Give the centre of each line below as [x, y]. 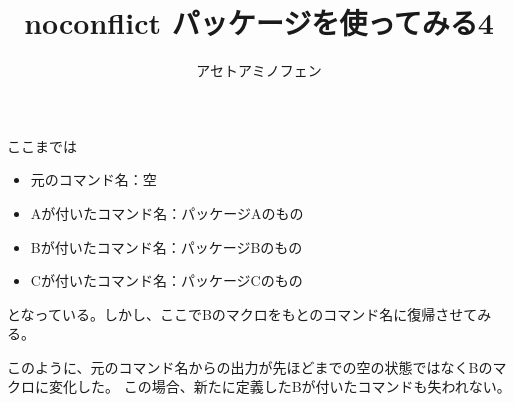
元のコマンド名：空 [93, 179]
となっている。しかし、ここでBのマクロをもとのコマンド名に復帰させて [242, 313]
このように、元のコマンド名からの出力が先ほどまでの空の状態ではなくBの [250, 366]
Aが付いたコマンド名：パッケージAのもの [167, 212]
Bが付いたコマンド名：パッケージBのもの [166, 246]
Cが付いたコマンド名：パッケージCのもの [166, 280]
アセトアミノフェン [259, 70]
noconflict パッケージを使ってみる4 [259, 22]
